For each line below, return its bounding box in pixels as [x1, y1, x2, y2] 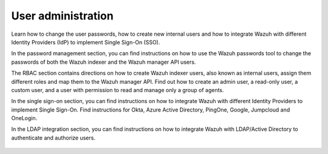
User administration [11, 9, 114, 22]
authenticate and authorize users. [11, 134, 95, 141]
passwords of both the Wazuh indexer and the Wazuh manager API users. [11, 58, 196, 65]
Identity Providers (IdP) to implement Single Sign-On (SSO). [11, 38, 160, 45]
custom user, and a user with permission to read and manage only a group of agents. [11, 86, 224, 93]
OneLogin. [11, 115, 38, 122]
